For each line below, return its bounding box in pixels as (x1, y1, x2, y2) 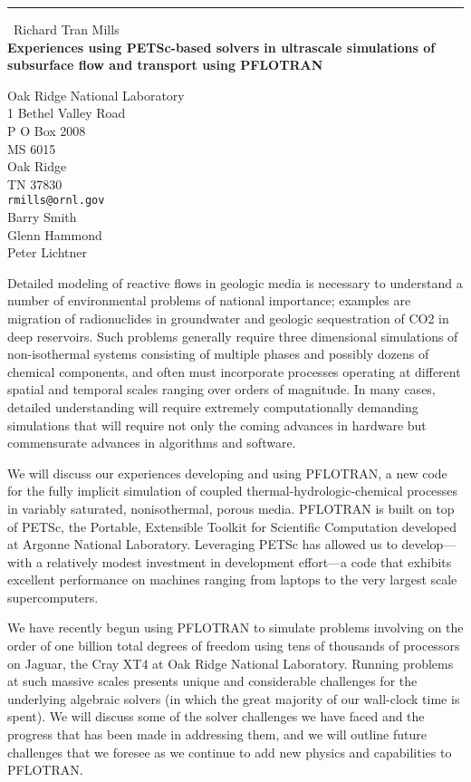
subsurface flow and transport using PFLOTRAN (7, 55, 323, 74)
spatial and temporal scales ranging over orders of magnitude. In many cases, (7, 380, 436, 399)
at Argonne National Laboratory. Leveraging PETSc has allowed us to (7, 535, 398, 554)
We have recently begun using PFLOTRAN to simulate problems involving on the (7, 618, 464, 637)
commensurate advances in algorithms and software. (7, 433, 296, 452)
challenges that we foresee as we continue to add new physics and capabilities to (7, 742, 452, 761)
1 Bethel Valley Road (7, 103, 126, 122)
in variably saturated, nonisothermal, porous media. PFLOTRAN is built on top (7, 498, 455, 517)
